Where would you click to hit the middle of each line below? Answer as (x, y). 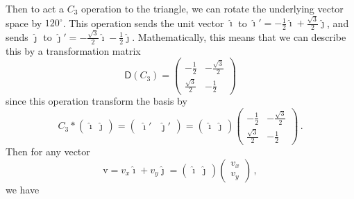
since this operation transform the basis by (96, 101)
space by (24, 23)
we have (23, 189)
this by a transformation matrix (73, 50)
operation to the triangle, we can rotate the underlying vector (212, 8)
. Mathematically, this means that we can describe (239, 36)
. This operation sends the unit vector (143, 23)
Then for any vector (48, 152)
